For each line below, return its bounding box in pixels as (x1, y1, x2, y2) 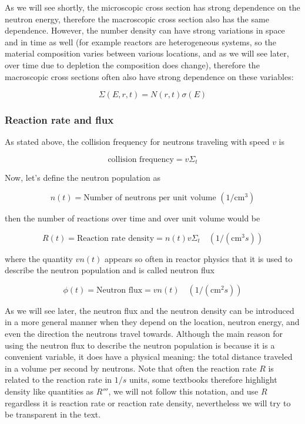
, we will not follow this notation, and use (108, 385, 259, 397)
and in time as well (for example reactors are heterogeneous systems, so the (5, 35, 276, 48)
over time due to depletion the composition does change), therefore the (5, 58, 260, 71)
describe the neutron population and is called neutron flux (5, 264, 214, 276)
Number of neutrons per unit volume (83, 194, 216, 203)
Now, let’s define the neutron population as (5, 171, 161, 184)
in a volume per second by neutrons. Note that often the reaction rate (5, 362, 257, 374)
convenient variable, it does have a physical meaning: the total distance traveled (5, 350, 293, 363)
